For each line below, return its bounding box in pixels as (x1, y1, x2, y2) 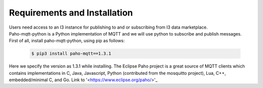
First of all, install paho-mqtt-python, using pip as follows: (9, 38, 125, 44)
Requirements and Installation (9, 7, 133, 18)
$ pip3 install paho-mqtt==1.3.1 (31, 51, 112, 56)
